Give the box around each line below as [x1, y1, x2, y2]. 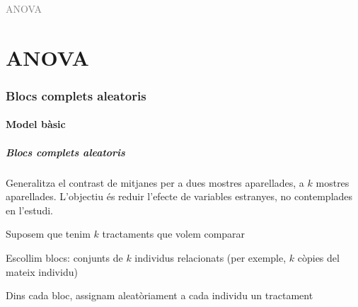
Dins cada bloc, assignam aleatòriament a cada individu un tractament [6, 288, 313, 303]
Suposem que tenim [6, 226, 91, 241]
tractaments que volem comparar [102, 226, 246, 241]
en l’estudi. [6, 202, 53, 217]
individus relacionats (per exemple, [134, 250, 287, 265]
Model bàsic [6, 117, 66, 132]
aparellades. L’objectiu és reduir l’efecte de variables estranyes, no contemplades [6, 189, 353, 204]
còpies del [297, 250, 340, 265]
